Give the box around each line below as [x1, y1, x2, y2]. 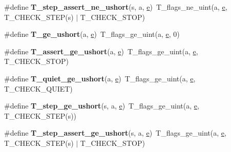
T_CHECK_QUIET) [4, 83, 73, 94]
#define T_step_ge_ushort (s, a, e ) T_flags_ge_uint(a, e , [4, 100, 199, 111]
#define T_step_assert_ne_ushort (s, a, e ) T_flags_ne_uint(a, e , [4, 2, 227, 12]
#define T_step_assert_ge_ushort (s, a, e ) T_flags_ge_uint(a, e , [4, 127, 226, 138]
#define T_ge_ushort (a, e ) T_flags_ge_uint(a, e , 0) [4, 29, 180, 39]
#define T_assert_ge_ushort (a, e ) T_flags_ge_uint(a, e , [4, 46, 198, 56]
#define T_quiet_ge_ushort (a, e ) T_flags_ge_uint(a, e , [4, 73, 196, 83]
